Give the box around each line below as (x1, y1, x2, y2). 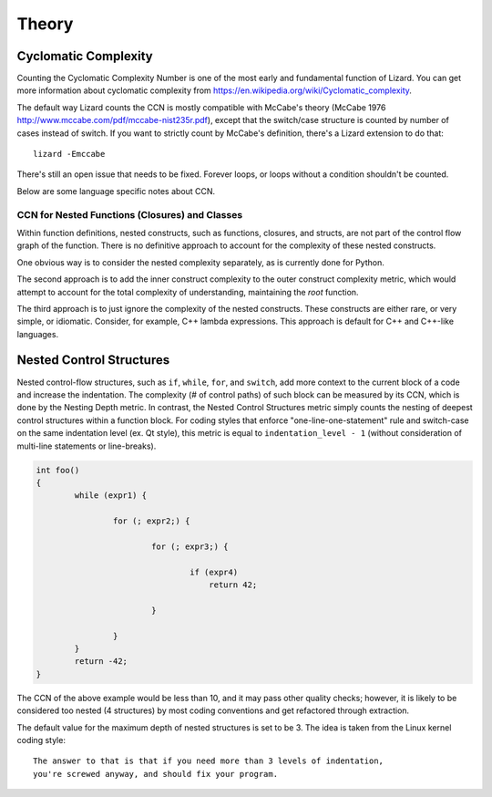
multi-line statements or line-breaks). (16, 440, 157, 451)
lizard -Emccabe (33, 149, 106, 160)
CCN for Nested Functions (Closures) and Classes (16, 208, 243, 221)
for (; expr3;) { (150, 541, 229, 552)
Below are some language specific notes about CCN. (16, 185, 216, 196)
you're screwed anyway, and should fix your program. (33, 769, 278, 779)
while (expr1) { (74, 491, 148, 501)
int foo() (36, 465, 80, 475)
